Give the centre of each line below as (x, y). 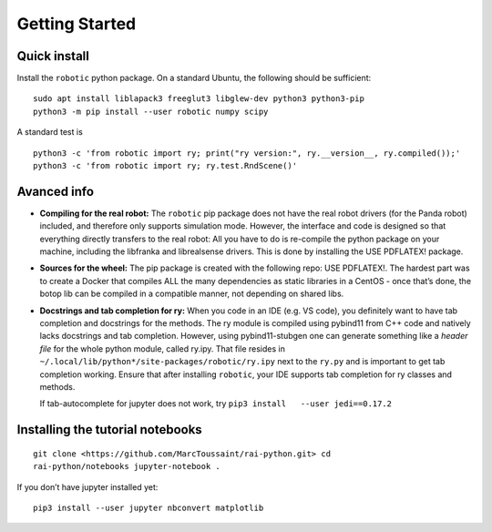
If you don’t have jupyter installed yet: (87, 486)
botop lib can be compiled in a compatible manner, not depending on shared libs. (192, 294)
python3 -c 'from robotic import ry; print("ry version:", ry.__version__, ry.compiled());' (247, 153)
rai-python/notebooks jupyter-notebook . (127, 466)
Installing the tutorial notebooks (109, 430)
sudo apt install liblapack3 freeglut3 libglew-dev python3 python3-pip (199, 99)
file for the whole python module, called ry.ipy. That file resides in (163, 348)
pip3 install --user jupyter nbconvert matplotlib (149, 507)
